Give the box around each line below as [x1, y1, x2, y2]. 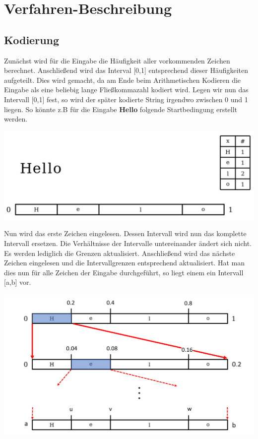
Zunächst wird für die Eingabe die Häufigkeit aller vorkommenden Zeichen [4, 55, 230, 65]
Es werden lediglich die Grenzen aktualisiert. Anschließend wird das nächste [4, 248, 235, 258]
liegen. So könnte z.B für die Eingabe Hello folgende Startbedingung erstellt [4, 104, 238, 114]
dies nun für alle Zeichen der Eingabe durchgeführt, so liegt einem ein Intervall [4, 267, 244, 277]
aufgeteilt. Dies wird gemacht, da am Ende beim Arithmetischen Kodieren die [4, 74, 241, 85]
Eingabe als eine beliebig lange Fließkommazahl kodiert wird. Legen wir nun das [4, 84, 249, 95]
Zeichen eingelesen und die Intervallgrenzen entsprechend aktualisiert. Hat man [4, 257, 245, 268]
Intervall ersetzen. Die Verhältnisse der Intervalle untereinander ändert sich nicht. [4, 238, 252, 249]
